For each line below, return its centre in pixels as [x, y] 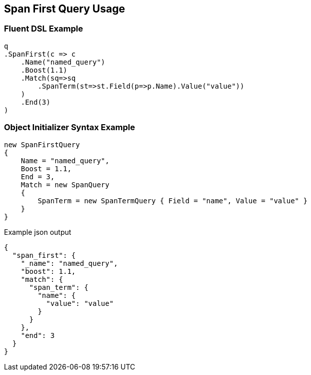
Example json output [38, 232]
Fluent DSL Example [43, 29]
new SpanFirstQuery [42, 144]
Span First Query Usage [64, 9]
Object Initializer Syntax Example [69, 127]
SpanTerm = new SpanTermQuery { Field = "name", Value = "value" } [172, 201]
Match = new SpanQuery [65, 184]
